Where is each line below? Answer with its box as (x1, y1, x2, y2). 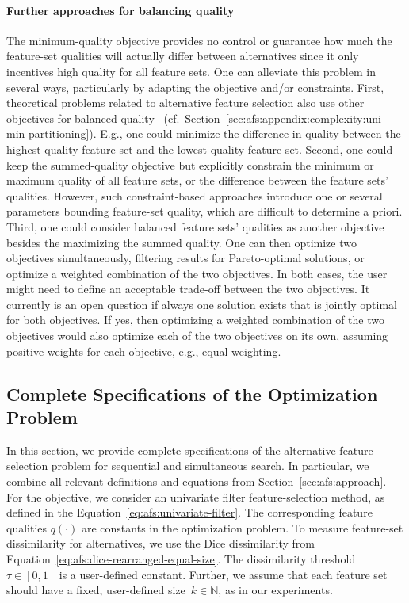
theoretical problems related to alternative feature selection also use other (6, 94, 365, 111)
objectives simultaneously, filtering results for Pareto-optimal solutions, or (6, 250, 365, 266)
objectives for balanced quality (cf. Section (6, 109, 220, 126)
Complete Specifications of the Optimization (6, 381, 378, 406)
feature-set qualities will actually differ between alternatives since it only (6, 48, 359, 64)
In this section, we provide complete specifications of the (6, 441, 281, 458)
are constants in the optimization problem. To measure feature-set (81, 519, 403, 536)
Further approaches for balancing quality (6, 2, 235, 18)
